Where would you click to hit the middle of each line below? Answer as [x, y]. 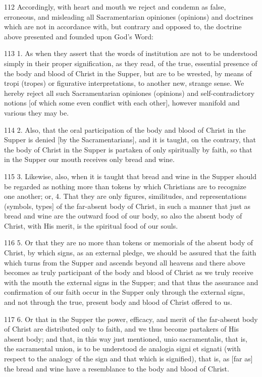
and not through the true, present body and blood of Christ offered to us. [118, 302]
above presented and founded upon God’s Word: [79, 36]
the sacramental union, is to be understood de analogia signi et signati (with [122, 348]
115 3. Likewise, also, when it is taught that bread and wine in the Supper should [130, 176]
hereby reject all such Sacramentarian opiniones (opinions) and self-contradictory [129, 93]
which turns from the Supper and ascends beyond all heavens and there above [125, 262]
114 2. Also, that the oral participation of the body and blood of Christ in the [125, 129]
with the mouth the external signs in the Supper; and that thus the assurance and [131, 282]
